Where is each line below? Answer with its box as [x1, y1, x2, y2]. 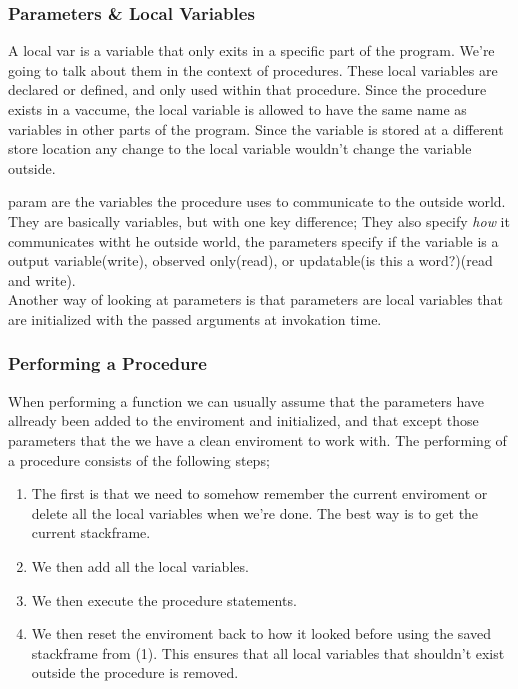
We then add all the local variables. [31, 555, 249, 576]
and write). [8, 269, 76, 290]
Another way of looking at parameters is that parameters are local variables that [8, 289, 503, 310]
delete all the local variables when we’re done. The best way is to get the [31, 502, 479, 523]
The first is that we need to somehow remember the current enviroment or [31, 483, 488, 504]
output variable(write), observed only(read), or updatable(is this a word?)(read [8, 250, 493, 271]
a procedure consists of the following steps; [8, 449, 270, 470]
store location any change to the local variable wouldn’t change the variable [8, 138, 472, 159]
